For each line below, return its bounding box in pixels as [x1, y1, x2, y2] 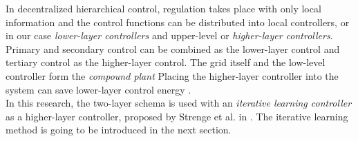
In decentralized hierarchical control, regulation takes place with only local [6, 1, 321, 15]
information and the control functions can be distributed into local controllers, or [6, 14, 350, 29]
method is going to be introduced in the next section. [6, 122, 232, 137]
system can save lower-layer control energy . [6, 82, 191, 96]
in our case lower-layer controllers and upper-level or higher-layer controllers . [6, 28, 333, 43]
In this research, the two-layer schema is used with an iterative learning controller [6, 96, 352, 110]
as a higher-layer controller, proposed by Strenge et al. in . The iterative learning [6, 109, 348, 123]
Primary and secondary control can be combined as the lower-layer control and [6, 41, 340, 56]
